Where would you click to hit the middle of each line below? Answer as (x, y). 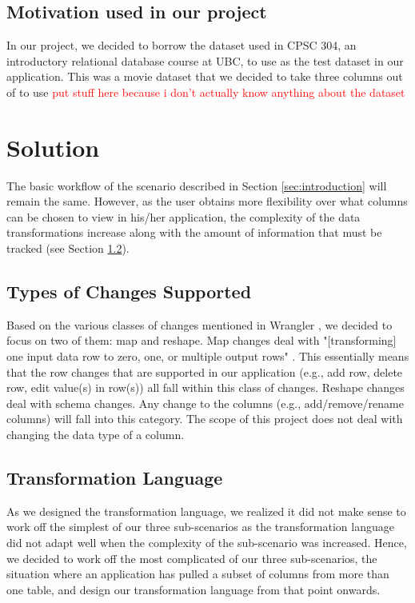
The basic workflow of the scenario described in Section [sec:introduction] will (197, 185)
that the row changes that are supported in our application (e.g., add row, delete (205, 371)
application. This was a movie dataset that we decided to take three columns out (205, 76)
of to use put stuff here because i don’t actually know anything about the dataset (206, 92)
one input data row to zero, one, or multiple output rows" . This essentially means (208, 356)
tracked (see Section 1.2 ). (68, 248)
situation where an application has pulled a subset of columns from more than (198, 574)
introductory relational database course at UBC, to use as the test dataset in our (205, 60)
